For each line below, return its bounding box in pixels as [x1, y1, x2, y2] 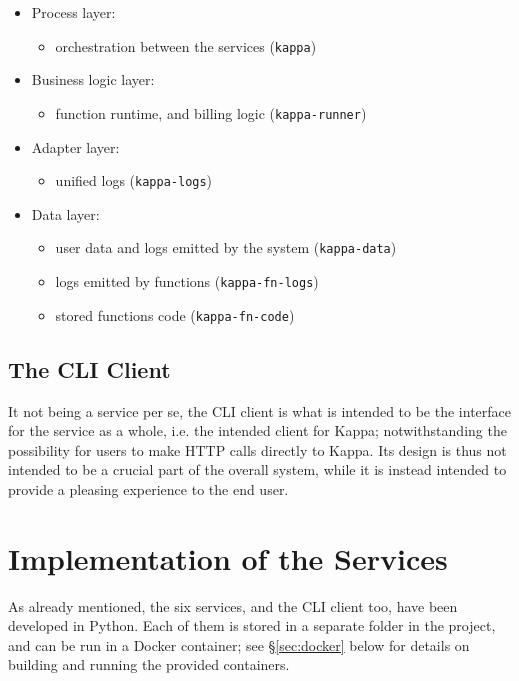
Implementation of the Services [8, 537, 448, 578]
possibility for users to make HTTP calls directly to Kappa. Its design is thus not [8, 439, 507, 460]
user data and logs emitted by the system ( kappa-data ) [55, 237, 397, 258]
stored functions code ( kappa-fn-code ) [55, 304, 295, 325]
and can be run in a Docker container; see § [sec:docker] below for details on [8, 634, 470, 655]
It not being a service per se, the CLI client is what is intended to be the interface [8, 400, 512, 421]
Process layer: [31, 2, 116, 22]
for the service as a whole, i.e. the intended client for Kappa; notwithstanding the [8, 420, 507, 441]
